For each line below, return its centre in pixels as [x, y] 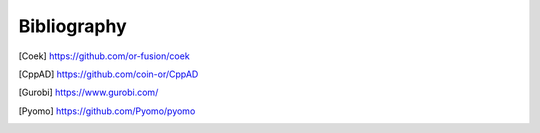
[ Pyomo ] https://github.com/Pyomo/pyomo [107, 111]
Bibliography [72, 26]
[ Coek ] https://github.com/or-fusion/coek [104, 56]
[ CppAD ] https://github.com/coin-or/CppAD [108, 74]
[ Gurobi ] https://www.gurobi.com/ [88, 92]
